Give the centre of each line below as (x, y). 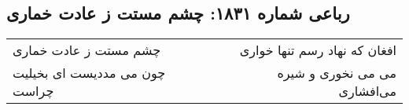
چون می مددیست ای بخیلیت (89, 73)
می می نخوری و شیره (337, 73)
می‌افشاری (367, 91)
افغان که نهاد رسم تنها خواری (318, 50)
